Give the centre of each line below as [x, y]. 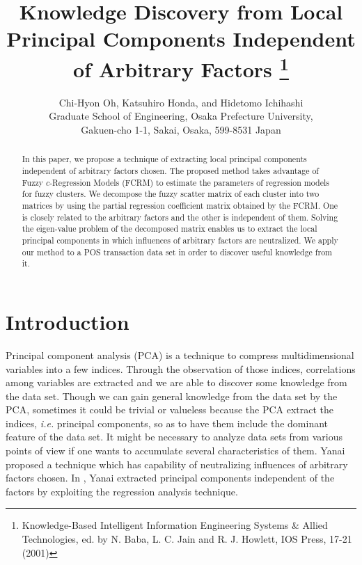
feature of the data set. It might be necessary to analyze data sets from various [174, 437]
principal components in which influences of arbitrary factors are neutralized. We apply [180, 240]
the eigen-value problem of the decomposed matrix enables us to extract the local [170, 229]
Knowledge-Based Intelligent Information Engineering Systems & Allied [175, 525]
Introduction [68, 321]
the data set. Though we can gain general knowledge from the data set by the [172, 396]
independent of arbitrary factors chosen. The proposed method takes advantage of [170, 171]
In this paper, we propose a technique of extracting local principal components [164, 159]
